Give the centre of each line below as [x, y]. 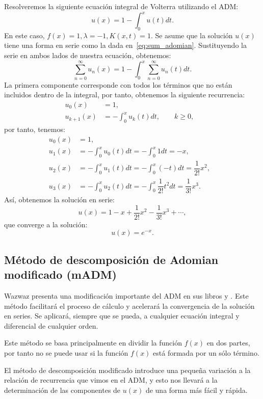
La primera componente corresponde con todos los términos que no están [118, 84]
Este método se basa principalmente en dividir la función [93, 343]
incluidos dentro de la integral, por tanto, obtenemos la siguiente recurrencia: [125, 95]
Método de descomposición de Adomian [111, 259]
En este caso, [24, 35]
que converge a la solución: [46, 224]
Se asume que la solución [194, 35]
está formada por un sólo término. [206, 353]
